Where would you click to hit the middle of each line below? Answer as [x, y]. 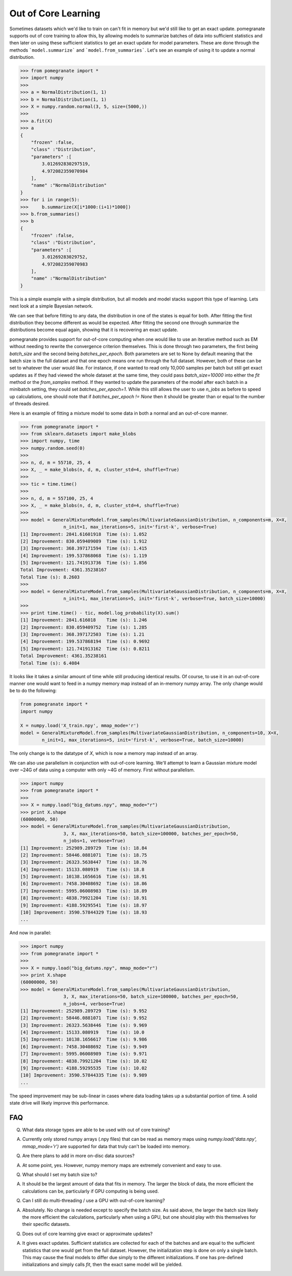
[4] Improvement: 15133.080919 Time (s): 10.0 [82, 1032]
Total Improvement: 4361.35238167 [63, 570]
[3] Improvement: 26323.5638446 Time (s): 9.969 [84, 1025]
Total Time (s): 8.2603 [50, 577]
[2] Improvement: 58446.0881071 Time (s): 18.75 [84, 855]
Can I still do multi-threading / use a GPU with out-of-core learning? [94, 1201]
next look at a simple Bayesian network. [51, 306]
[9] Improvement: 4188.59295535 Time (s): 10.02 [84, 1068]
